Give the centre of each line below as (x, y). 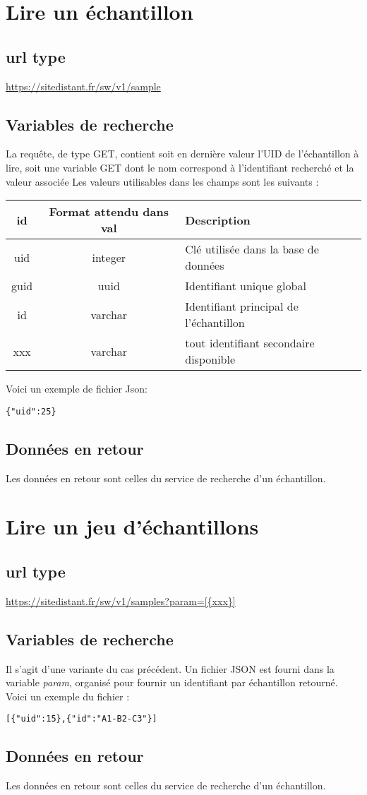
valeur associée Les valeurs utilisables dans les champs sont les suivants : (162, 181)
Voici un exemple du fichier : (68, 696)
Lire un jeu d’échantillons (132, 526)
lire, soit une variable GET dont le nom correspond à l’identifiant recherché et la (180, 167)
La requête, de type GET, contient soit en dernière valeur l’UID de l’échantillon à (182, 154)
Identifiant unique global (246, 286)
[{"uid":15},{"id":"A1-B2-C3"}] (82, 719)
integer (109, 257)
